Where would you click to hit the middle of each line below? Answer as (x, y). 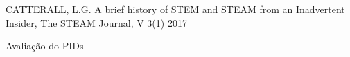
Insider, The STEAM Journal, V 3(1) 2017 (96, 22)
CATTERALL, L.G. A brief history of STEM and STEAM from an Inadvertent (175, 9)
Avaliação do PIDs (45, 46)
